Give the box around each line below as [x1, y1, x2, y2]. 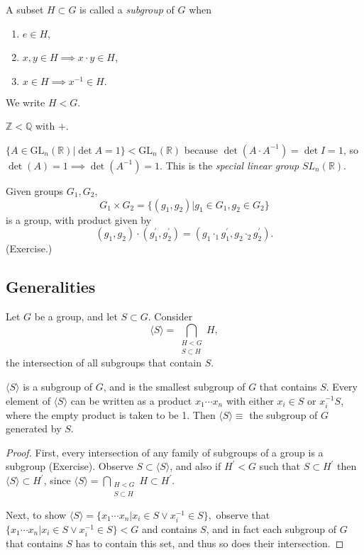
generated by [6, 421, 62, 436]
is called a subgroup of [79, 2, 175, 16]
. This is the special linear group [160, 157, 299, 172]
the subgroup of [249, 407, 318, 422]
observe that [216, 507, 270, 522]
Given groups [6, 183, 64, 198]
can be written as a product [70, 393, 192, 408]
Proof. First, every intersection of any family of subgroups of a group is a [6, 444, 324, 459]
